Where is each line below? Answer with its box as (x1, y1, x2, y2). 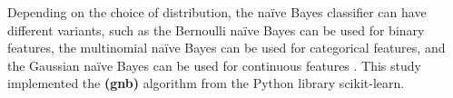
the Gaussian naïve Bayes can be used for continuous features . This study (7, 55, 421, 74)
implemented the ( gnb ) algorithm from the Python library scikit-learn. (7, 73, 405, 93)
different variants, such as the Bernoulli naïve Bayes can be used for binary (7, 20, 425, 39)
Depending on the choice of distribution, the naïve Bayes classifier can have (7, 3, 427, 21)
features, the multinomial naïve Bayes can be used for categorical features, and (7, 38, 446, 57)
